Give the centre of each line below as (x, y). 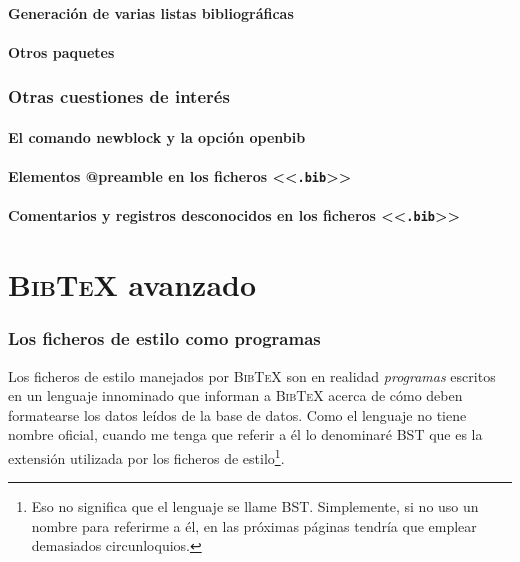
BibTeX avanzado (132, 284)
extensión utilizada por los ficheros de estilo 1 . (146, 456)
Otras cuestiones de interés (119, 96)
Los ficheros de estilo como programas (164, 338)
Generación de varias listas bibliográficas (151, 12)
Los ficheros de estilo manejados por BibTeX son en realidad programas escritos (252, 375)
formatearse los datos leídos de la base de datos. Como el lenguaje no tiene (237, 414)
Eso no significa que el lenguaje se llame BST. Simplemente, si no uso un (255, 506)
